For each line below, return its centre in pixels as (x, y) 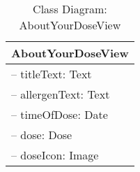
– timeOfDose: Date (60, 114)
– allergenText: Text (61, 94)
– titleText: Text (52, 74)
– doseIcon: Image (55, 155)
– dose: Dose (42, 135)
